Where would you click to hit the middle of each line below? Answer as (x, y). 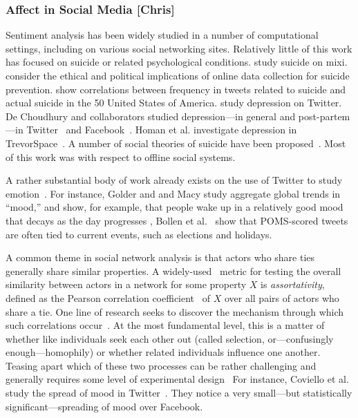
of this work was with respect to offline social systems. (121, 156)
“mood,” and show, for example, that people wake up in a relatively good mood (175, 207)
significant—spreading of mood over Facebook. (104, 406)
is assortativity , (293, 284)
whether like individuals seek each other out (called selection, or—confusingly (170, 338)
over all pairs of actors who (282, 297)
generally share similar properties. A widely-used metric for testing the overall (173, 270)
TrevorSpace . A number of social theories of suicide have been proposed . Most (176, 143)
